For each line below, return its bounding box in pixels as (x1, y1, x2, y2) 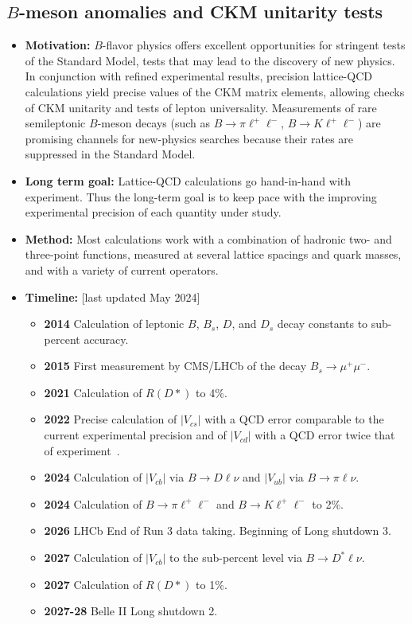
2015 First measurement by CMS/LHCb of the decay (44, 357, 307, 374)
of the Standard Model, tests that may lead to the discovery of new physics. (25, 52, 395, 68)
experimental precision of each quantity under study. (25, 204, 282, 220)
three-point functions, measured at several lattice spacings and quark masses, (25, 246, 402, 263)
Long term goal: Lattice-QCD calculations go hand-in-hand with (25, 172, 352, 189)
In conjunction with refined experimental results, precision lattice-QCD (25, 68, 372, 84)
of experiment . (44, 442, 120, 458)
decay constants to (277, 315, 368, 332)
